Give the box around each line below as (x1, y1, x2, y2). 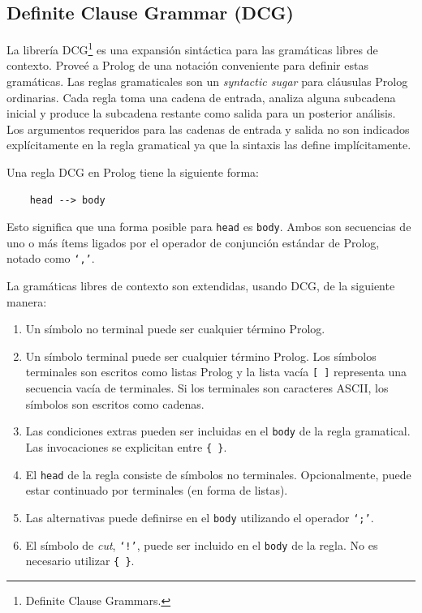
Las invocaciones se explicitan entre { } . (25, 438, 227, 455)
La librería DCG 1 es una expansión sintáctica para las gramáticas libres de (6, 39, 378, 58)
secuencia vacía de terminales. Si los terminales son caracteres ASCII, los (25, 379, 389, 397)
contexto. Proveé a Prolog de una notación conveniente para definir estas (6, 57, 368, 74)
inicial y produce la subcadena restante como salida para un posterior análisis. (6, 105, 396, 122)
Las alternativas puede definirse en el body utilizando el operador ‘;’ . (25, 508, 374, 525)
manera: (6, 293, 47, 310)
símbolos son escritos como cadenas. (25, 395, 205, 412)
